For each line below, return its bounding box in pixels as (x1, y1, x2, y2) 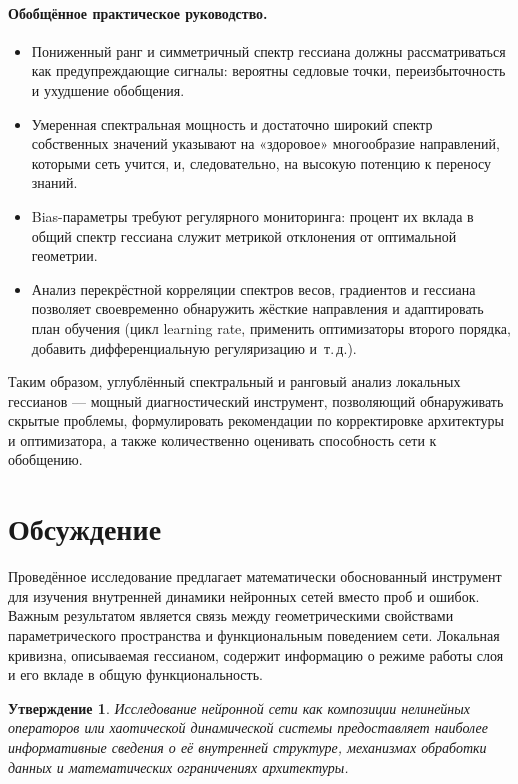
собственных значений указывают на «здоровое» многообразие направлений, (31, 133, 500, 154)
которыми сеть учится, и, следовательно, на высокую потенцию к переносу (31, 152, 492, 173)
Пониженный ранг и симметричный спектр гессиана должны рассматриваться (31, 40, 506, 61)
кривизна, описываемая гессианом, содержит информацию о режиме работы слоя (8, 644, 504, 665)
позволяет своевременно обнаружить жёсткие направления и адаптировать (31, 298, 484, 319)
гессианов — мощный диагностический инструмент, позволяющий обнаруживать (8, 390, 504, 411)
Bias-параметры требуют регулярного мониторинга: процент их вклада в (31, 205, 474, 226)
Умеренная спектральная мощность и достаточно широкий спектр (31, 113, 433, 134)
